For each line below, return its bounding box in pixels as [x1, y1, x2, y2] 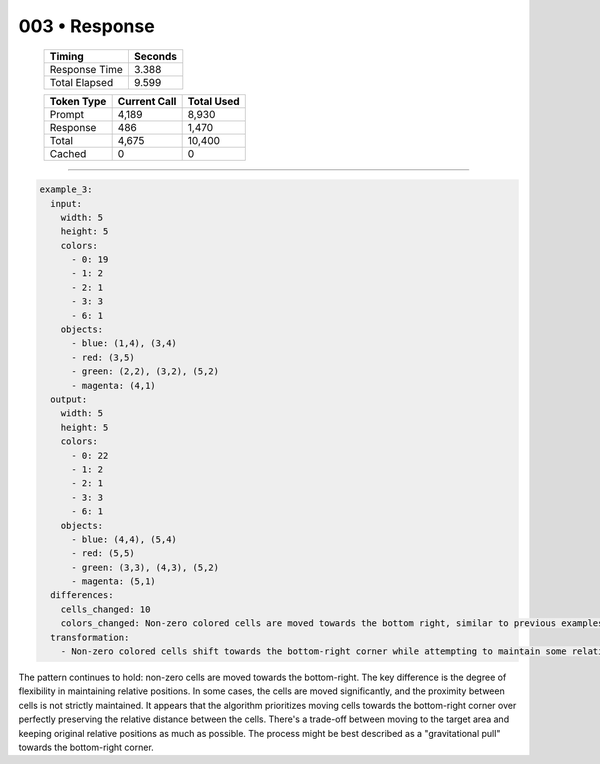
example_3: [39, 184, 93, 195]
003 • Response [18, 15, 155, 37]
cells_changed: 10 [60, 603, 151, 615]
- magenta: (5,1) [71, 576, 157, 587]
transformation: [50, 631, 130, 643]
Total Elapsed [49, 75, 114, 89]
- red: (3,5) [71, 351, 135, 363]
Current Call [117, 94, 177, 108]
